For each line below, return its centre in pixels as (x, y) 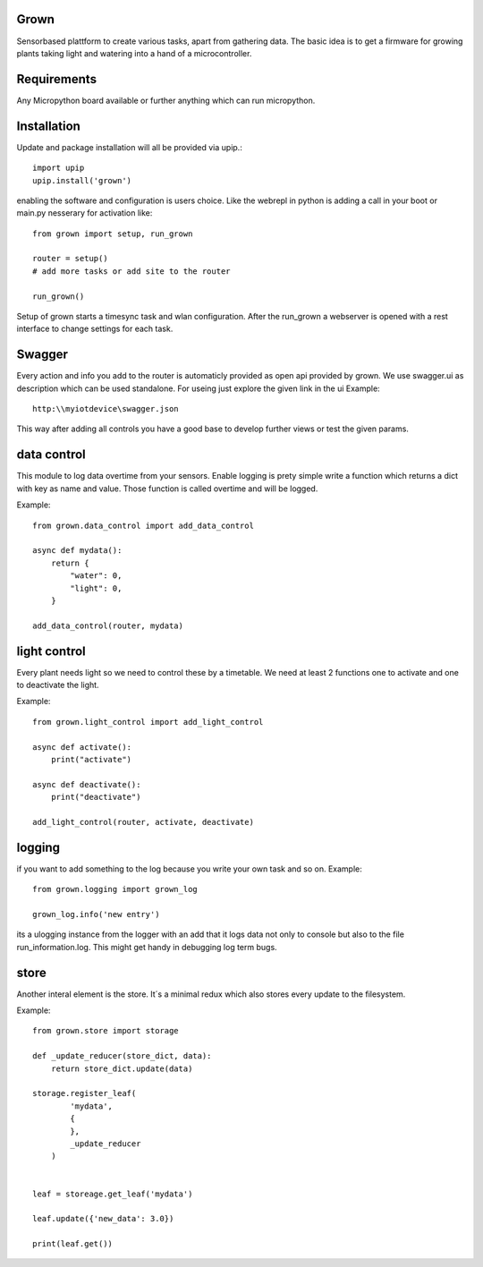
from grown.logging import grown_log (115, 889)
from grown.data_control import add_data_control (144, 525)
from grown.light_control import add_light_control (148, 722)
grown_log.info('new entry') (96, 914)
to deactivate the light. (58, 685)
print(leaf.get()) (73, 1244)
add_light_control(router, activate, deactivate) (144, 822)
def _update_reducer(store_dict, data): (122, 1056)
